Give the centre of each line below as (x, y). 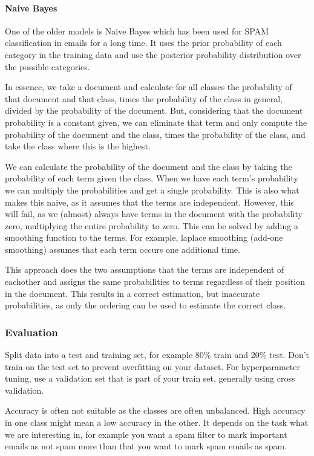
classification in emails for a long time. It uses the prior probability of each (143, 43)
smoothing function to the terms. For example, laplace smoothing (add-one (144, 237)
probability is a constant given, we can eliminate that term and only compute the (156, 122)
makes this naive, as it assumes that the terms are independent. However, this (149, 202)
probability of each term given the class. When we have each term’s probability (152, 178)
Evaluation (31, 332)
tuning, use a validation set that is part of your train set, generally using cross (150, 378)
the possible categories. (47, 66)
